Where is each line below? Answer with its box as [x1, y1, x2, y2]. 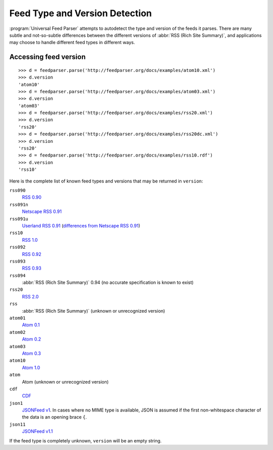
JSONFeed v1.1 [22, 428, 53, 434]
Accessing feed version [9, 53, 86, 61]
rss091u [9, 216, 29, 221]
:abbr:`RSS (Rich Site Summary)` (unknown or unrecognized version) [22, 308, 165, 314]
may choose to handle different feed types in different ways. [9, 40, 135, 46]
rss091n [9, 202, 29, 207]
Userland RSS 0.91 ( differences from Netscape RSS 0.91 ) [22, 222, 141, 229]
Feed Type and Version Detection [9, 8, 152, 19]
